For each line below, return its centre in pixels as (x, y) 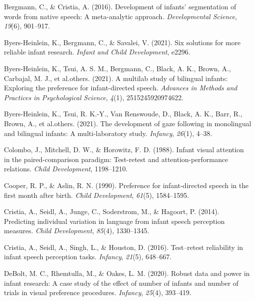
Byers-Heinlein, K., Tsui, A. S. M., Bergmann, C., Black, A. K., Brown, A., (117, 68)
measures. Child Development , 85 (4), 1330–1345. (77, 231)
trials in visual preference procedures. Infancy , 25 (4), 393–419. (98, 292)
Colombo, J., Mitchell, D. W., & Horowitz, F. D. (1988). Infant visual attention (124, 150)
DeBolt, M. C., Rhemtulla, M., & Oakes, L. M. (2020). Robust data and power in (127, 273)
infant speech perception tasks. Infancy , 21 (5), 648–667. (88, 257)
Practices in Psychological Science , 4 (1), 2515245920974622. (94, 97)
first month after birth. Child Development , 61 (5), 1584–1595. (97, 195)
